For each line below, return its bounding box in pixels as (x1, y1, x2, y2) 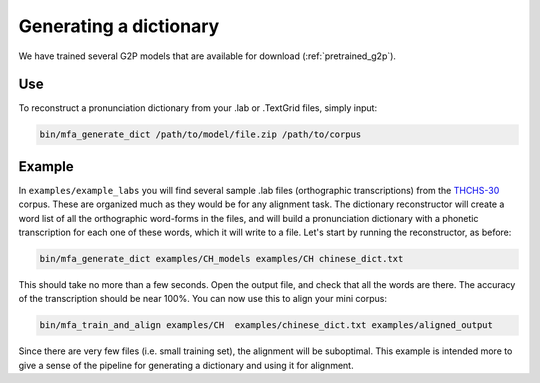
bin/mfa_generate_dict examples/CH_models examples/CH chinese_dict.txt (39, 253, 404, 265)
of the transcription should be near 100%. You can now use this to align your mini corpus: (18, 293, 387, 305)
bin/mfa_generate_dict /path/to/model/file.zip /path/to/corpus (39, 129, 362, 140)
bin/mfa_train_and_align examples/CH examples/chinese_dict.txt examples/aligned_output (39, 320, 494, 331)
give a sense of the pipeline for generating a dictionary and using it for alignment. (18, 359, 354, 371)
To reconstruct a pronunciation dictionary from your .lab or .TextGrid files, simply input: (18, 102, 378, 114)
